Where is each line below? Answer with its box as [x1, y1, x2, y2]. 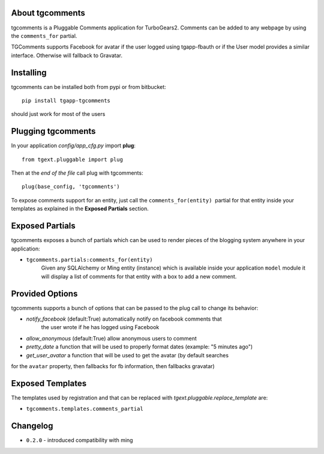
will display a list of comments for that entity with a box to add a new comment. [41, 273, 237, 280]
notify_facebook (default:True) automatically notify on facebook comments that [26, 315, 222, 322]
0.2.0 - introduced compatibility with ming [26, 437, 133, 444]
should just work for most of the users [11, 110, 106, 118]
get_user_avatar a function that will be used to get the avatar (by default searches [26, 351, 229, 359]
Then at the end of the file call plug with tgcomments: [11, 169, 143, 177]
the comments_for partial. [11, 32, 77, 39]
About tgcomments [11, 8, 85, 18]
